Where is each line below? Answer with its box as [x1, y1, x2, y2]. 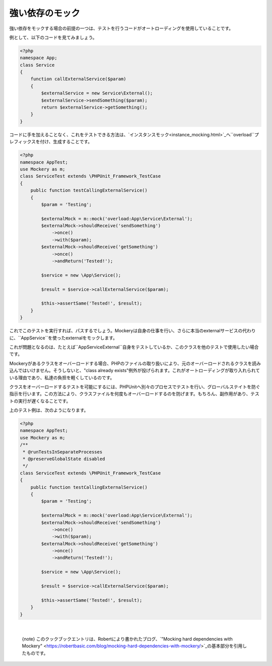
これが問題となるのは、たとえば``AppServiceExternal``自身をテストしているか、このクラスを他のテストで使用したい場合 [9, 344, 259, 350]
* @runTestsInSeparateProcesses [23, 449, 103, 454]
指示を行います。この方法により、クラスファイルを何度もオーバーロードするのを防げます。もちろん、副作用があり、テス [9, 391, 259, 397]
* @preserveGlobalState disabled [23, 456, 105, 462]
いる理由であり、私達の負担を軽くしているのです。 [9, 374, 115, 381]
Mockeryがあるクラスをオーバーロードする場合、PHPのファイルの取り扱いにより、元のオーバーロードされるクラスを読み [9, 360, 261, 366]
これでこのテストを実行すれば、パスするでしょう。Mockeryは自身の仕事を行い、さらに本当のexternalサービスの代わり [9, 328, 256, 334]
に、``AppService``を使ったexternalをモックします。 [9, 335, 118, 341]
